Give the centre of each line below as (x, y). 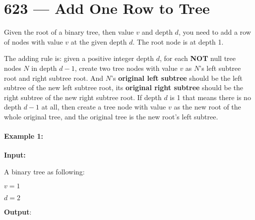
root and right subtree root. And (54, 78)
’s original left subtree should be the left (177, 78)
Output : (18, 212)
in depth (44, 68)
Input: (15, 155)
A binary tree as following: (44, 171)
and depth (157, 32)
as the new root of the (207, 107)
